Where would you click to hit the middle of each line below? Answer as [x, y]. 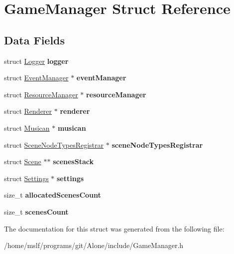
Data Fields [35, 40]
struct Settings [26, 178]
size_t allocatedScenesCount [53, 195]
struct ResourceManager [41, 94]
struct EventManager [36, 78]
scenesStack [73, 161]
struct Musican [27, 127]
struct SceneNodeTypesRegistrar [54, 144]
